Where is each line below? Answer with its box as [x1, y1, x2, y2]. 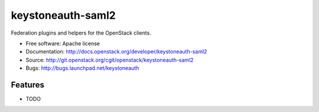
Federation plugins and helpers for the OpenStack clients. [11, 29, 152, 36]
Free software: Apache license [25, 40, 100, 47]
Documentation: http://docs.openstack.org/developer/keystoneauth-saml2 [25, 48, 207, 55]
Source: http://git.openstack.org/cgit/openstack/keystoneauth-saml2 [25, 56, 194, 63]
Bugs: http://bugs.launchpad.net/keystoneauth [25, 65, 139, 72]
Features [11, 80, 44, 90]
